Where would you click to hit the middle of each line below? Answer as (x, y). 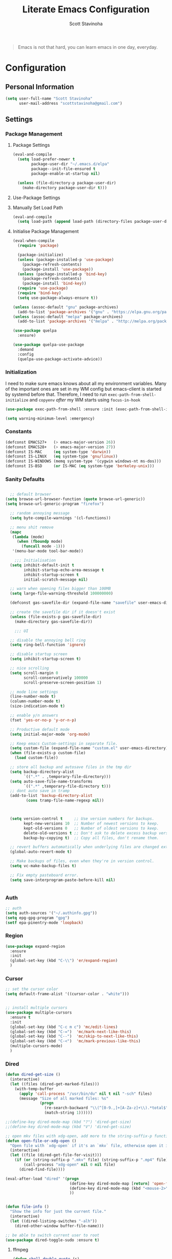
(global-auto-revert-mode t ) (41, 852)
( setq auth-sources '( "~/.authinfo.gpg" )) (51, 913)
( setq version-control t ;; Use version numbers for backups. (82, 819)
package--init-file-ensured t (63, 169)
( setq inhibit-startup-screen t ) (46, 659)
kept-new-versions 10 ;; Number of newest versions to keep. (91, 823)
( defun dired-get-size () (33, 1075)
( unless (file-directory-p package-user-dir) (67, 183)
